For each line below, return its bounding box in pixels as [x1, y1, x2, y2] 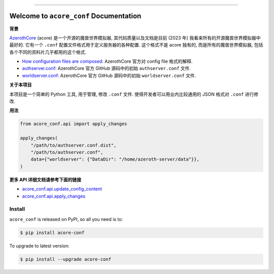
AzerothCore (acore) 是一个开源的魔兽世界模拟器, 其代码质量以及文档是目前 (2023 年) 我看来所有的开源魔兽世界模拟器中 [9, 34, 261, 41]
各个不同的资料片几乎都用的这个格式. [9, 49, 87, 55]
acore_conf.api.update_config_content [22, 186, 102, 192]
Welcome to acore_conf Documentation [9, 12, 142, 20]
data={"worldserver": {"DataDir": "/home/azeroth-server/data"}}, [30, 156, 200, 162]
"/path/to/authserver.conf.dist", [30, 142, 117, 148]
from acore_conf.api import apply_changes [20, 121, 127, 127]
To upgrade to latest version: [9, 243, 70, 249]
